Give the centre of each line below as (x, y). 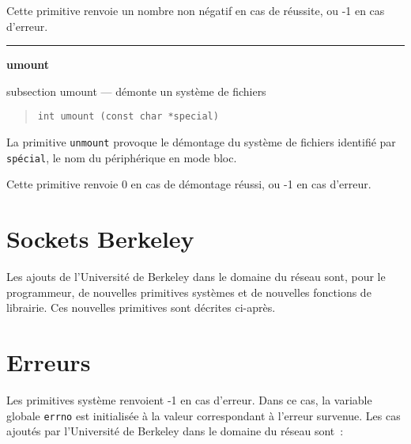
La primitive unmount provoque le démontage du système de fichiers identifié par (201, 142)
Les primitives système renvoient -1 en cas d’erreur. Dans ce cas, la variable (189, 399)
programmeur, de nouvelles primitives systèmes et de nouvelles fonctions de (189, 292)
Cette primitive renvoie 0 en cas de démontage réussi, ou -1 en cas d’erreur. (189, 184)
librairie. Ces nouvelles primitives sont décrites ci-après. (141, 307)
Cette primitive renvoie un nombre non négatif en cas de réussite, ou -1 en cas (196, 10)
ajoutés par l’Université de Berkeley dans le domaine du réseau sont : (175, 431)
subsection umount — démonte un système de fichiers (136, 91)
